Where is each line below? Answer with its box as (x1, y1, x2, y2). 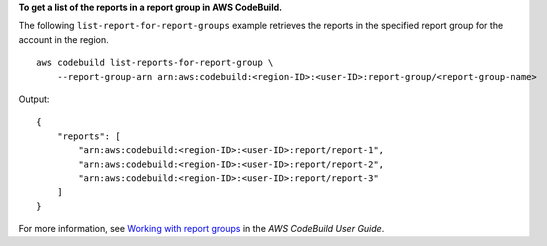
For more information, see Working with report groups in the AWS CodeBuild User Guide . (18, 223, 385, 235)
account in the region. (18, 33, 109, 45)
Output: (18, 93, 50, 105)
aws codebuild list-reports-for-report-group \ (36, 57, 274, 69)
